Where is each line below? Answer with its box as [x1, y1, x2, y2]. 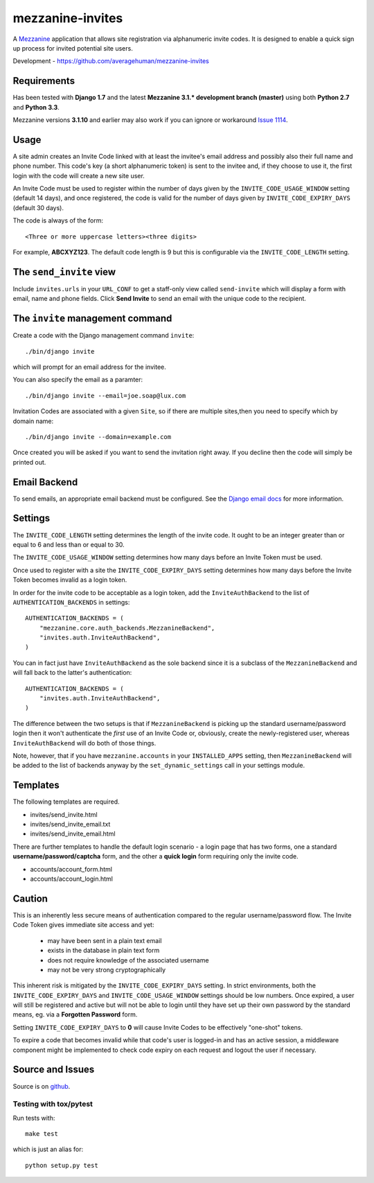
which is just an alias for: [12, 1145, 84, 1154]
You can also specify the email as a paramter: [12, 375, 143, 384]
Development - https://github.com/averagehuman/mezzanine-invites [12, 57, 209, 65]
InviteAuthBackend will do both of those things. [12, 739, 157, 747]
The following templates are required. [12, 797, 121, 806]
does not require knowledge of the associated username [47, 956, 209, 964]
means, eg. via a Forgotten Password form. [12, 1010, 138, 1019]
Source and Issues [12, 1064, 95, 1076]
